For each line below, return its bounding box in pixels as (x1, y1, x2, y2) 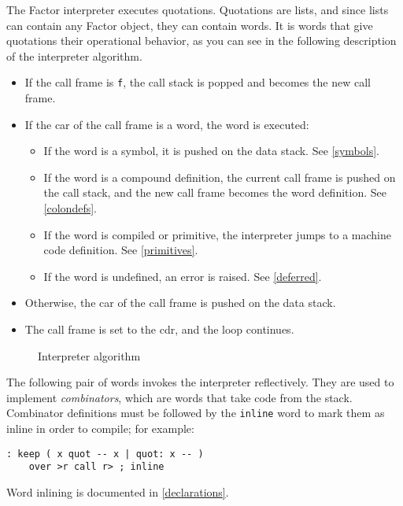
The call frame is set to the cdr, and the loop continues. (24, 320, 294, 337)
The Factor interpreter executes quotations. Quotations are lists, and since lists (6, 2, 389, 17)
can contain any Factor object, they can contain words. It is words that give (6, 17, 373, 33)
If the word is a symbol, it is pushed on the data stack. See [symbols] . (43, 142, 379, 159)
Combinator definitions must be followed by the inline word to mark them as (6, 404, 385, 421)
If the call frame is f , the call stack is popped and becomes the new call (24, 74, 371, 90)
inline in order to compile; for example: (6, 420, 194, 436)
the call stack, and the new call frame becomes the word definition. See (43, 184, 386, 201)
